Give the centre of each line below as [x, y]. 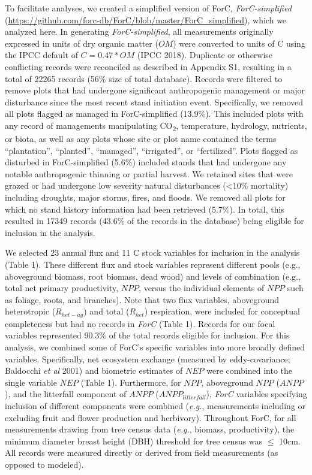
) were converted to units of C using [239, 43]
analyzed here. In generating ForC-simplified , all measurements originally [139, 31]
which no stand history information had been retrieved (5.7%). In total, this [145, 209]
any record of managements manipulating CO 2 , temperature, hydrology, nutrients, [156, 126]
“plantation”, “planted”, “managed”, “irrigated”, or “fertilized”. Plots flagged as [151, 150]
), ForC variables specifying [256, 394]
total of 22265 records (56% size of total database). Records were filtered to [144, 78]
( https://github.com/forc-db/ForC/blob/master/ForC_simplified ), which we [146, 19]
